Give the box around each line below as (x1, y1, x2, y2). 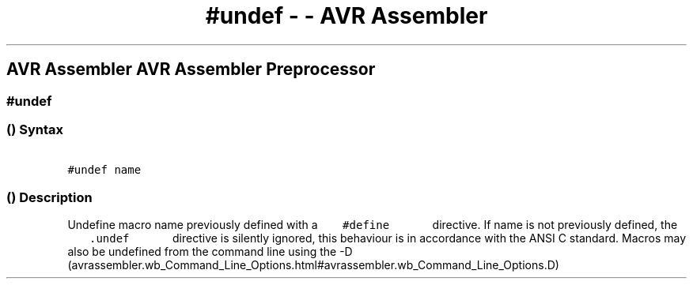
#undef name (67, 163, 142, 177)
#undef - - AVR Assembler (205, 2, 488, 29)
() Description (6, 189, 93, 205)
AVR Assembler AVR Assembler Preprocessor (6, 59, 376, 80)
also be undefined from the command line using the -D (67, 245, 353, 259)
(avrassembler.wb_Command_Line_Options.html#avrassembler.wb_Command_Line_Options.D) (67, 258, 559, 272)
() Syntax (6, 121, 64, 137)
